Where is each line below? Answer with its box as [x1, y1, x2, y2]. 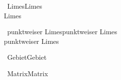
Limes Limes [7, 1, 43, 11]
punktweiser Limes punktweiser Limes [7, 27, 118, 37]
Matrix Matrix [7, 68, 48, 78]
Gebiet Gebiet [7, 52, 47, 62]
